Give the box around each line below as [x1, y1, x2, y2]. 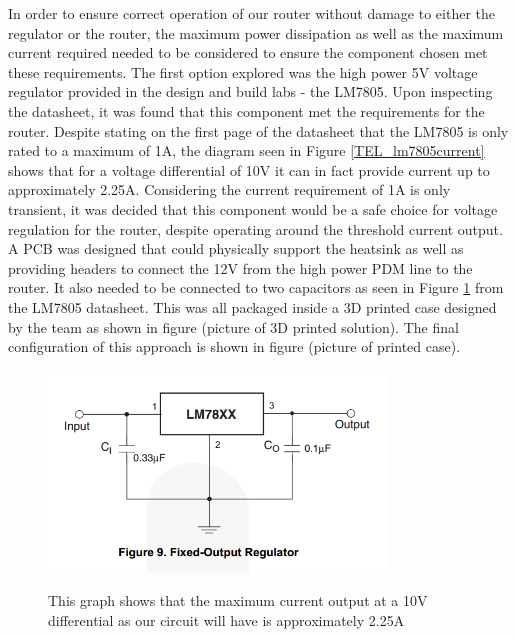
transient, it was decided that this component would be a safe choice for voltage [8, 198, 498, 219]
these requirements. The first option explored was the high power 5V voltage [8, 61, 478, 82]
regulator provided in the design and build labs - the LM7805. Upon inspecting [8, 81, 493, 102]
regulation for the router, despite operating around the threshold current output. [8, 218, 503, 239]
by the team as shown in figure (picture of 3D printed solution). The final [8, 316, 459, 337]
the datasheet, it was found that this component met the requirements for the [8, 100, 485, 121]
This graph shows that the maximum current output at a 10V [48, 590, 428, 611]
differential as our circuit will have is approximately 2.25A [48, 609, 405, 630]
